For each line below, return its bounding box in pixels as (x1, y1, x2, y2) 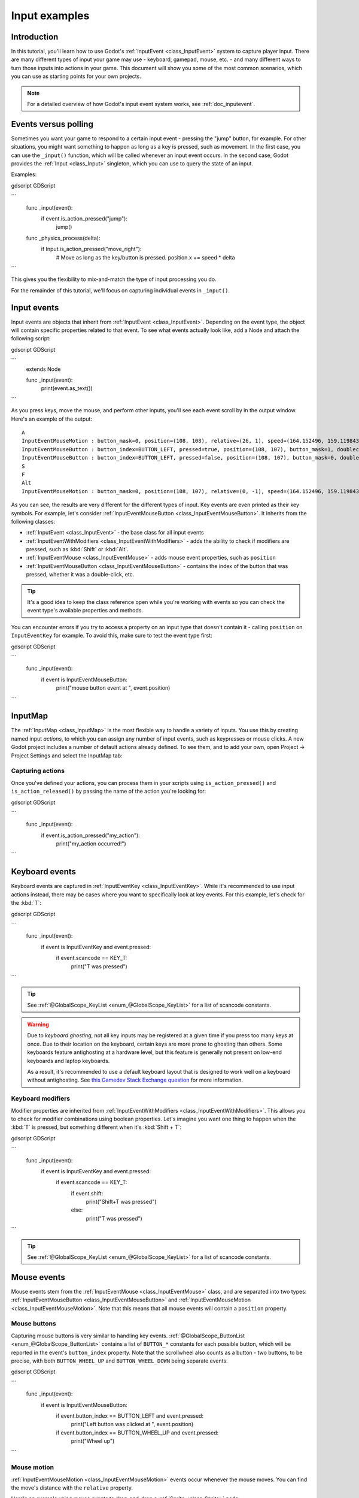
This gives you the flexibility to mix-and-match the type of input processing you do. (11, 276, 217, 283)
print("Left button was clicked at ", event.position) (71, 1421, 194, 1428)
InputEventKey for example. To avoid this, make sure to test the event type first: (11, 632, 212, 639)
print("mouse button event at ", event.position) (56, 684, 171, 691)
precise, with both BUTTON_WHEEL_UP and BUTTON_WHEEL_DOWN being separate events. (11, 1357, 228, 1364)
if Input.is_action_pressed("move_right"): (41, 246, 142, 253)
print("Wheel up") (71, 1437, 115, 1445)
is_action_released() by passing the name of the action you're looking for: (11, 788, 206, 795)
